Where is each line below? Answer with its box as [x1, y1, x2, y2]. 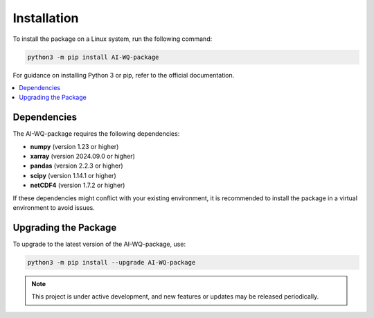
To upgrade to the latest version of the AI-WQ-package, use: [12, 240, 186, 248]
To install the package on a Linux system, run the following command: [12, 35, 213, 43]
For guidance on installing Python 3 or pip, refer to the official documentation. [12, 71, 235, 79]
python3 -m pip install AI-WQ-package [27, 53, 159, 61]
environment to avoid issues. [12, 203, 95, 211]
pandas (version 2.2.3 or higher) [30, 161, 124, 170]
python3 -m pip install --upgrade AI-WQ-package [27, 258, 196, 266]
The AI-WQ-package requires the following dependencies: [12, 130, 180, 138]
